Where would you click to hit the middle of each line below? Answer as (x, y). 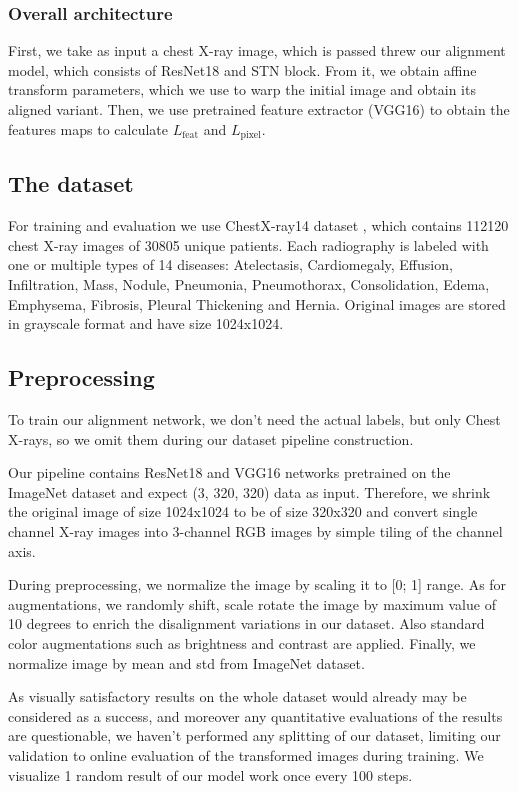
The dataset (71, 183)
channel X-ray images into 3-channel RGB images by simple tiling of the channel (255, 530)
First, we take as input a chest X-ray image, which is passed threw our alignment (257, 50)
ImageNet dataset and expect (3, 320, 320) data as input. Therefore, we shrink (249, 491)
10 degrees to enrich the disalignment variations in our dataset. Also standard (246, 623)
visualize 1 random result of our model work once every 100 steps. (210, 774)
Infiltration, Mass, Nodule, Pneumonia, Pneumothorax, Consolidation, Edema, (249, 284)
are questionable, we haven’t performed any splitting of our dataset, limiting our (254, 735)
